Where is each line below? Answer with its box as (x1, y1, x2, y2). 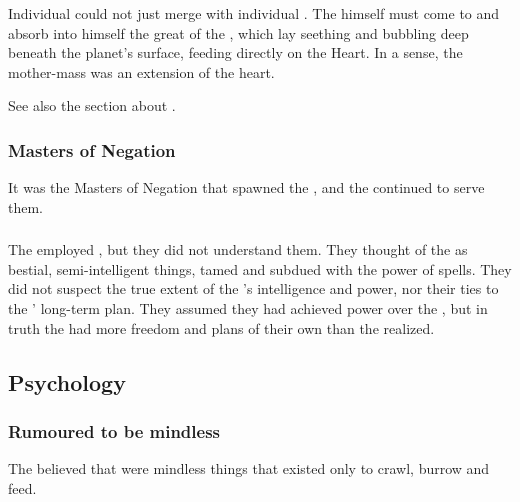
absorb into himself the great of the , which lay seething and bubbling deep (8, 22, 469, 43)
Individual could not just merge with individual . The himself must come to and (8, 3, 500, 23)
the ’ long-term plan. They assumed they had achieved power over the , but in (8, 298, 488, 319)
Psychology (8, 366, 126, 397)
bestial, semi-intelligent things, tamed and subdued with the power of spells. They (8, 258, 512, 279)
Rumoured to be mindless (8, 418, 221, 443)
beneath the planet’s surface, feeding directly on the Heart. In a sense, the (8, 42, 463, 63)
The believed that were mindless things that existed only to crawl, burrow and (8, 458, 490, 479)
